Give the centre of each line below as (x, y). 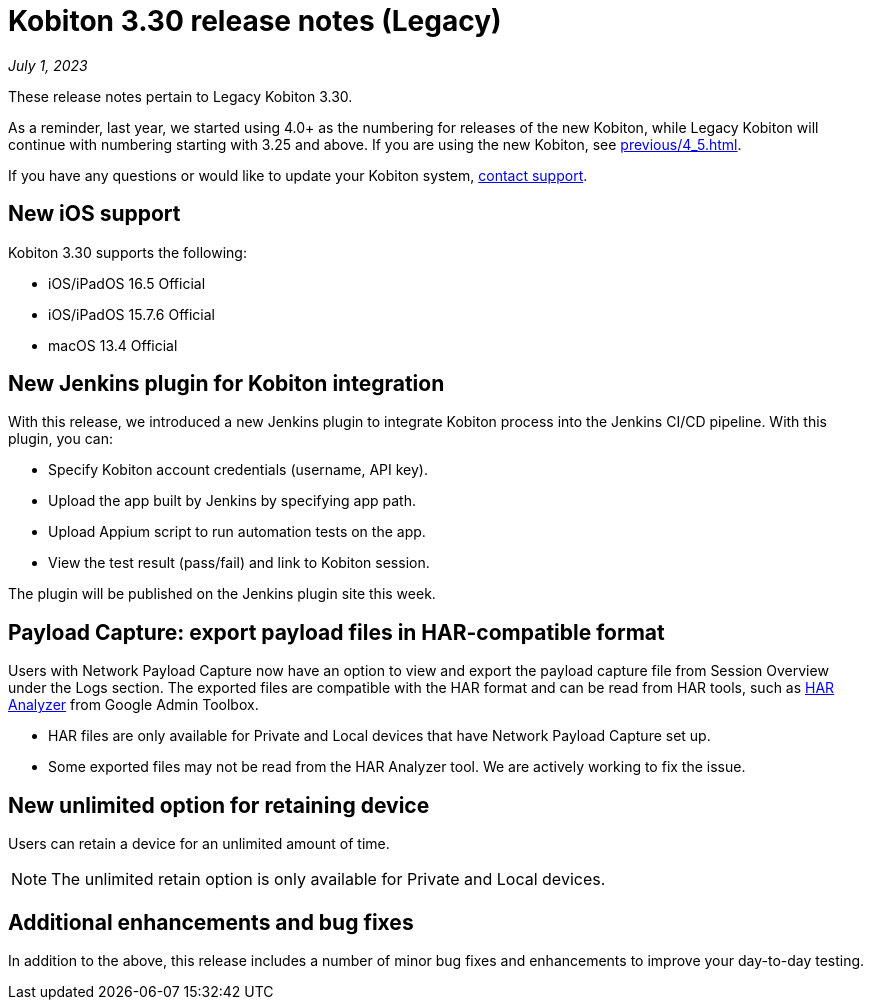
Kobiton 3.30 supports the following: (127, 252)
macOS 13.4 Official (113, 345)
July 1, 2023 (48, 65)
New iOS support (94, 214)
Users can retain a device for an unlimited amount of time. (199, 844)
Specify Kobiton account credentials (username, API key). (238, 470)
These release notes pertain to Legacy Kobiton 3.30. (180, 96)
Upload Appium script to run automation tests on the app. (237, 532)
